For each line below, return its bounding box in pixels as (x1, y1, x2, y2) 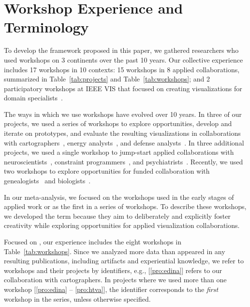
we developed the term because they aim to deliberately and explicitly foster (4, 210, 231, 221)
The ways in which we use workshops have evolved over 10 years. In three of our (4, 109, 242, 119)
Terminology (4, 17, 89, 37)
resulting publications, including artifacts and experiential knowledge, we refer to (4, 256, 244, 266)
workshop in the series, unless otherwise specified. (4, 293, 151, 304)
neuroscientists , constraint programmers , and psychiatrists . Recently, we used (4, 156, 243, 166)
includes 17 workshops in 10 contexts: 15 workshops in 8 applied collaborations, (4, 64, 240, 74)
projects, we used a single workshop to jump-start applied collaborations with (4, 147, 234, 157)
